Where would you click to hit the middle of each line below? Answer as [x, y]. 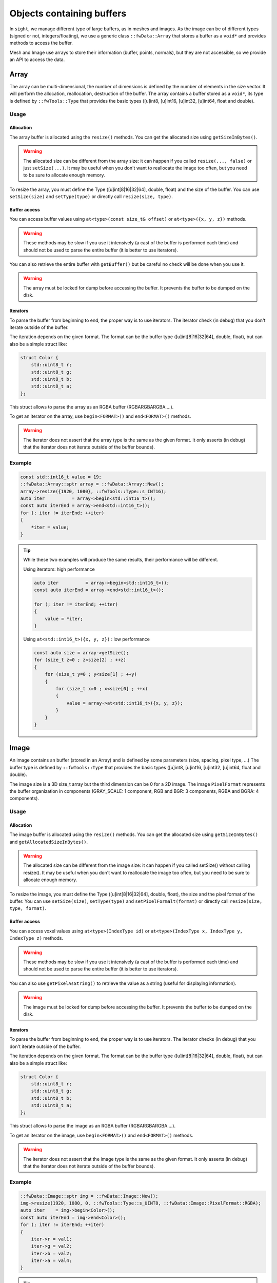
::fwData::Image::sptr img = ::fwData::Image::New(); [89, 1196]
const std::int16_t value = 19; [61, 477]
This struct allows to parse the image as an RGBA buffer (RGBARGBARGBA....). [93, 1126]
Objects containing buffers [68, 13]
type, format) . [28, 908]
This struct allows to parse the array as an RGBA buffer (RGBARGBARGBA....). [92, 407]
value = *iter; [64, 619]
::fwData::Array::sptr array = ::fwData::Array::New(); [92, 484]
